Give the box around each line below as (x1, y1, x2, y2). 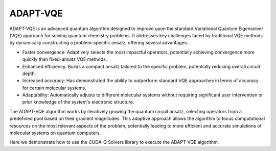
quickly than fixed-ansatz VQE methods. (22, 56, 107, 62)
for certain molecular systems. (22, 85, 87, 91)
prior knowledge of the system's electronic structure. (22, 99, 134, 105)
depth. (22, 70, 36, 77)
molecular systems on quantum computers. (9, 130, 101, 136)
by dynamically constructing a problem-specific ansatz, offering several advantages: (9, 40, 189, 46)
